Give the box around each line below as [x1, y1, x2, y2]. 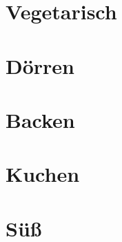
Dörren [6, 51, 74, 80]
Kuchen [6, 160, 80, 188]
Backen [6, 105, 75, 133]
